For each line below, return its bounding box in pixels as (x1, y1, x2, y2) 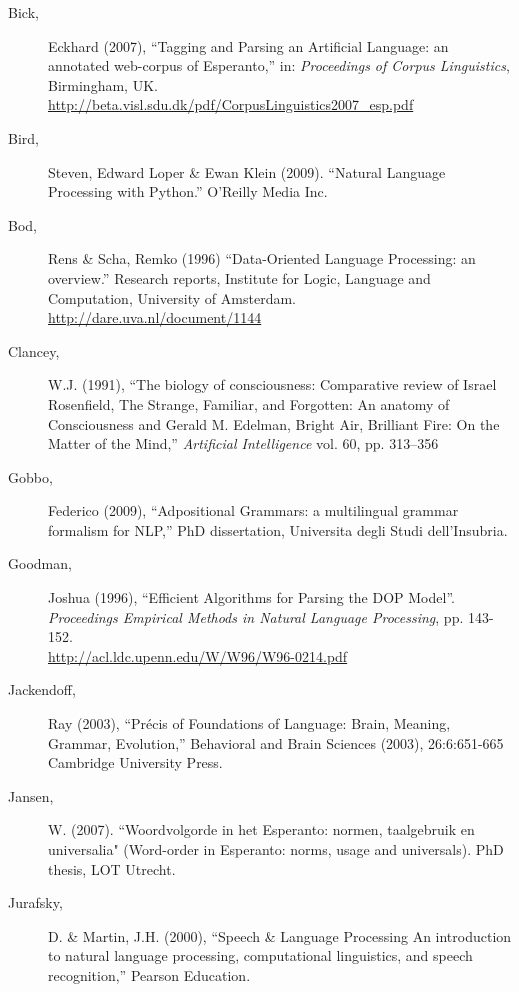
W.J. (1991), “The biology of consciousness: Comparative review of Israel (48, 374, 497, 395)
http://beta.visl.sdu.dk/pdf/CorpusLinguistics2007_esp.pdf (48, 94, 414, 115)
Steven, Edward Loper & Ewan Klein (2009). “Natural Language (48, 161, 446, 182)
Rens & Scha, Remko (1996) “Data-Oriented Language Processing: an (48, 248, 476, 269)
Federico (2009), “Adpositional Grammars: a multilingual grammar (48, 500, 459, 521)
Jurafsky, (8, 892, 63, 913)
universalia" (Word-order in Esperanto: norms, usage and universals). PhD (48, 839, 504, 859)
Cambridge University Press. (48, 752, 223, 773)
